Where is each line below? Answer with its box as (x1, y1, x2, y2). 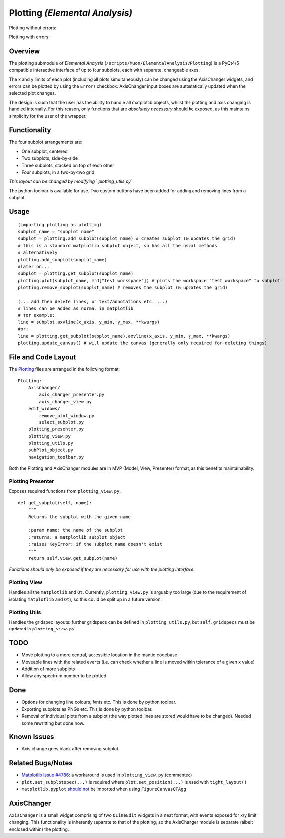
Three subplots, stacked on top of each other (21, 162, 114, 168)
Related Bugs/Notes (9, 759, 73, 767)
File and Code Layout (9, 353, 76, 362)
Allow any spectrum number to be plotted (21, 673, 107, 679)
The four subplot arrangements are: (9, 139, 83, 145)
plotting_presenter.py (28, 426, 84, 432)
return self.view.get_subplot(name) (28, 555, 118, 561)
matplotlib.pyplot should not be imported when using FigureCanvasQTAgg (21, 786, 186, 792)
